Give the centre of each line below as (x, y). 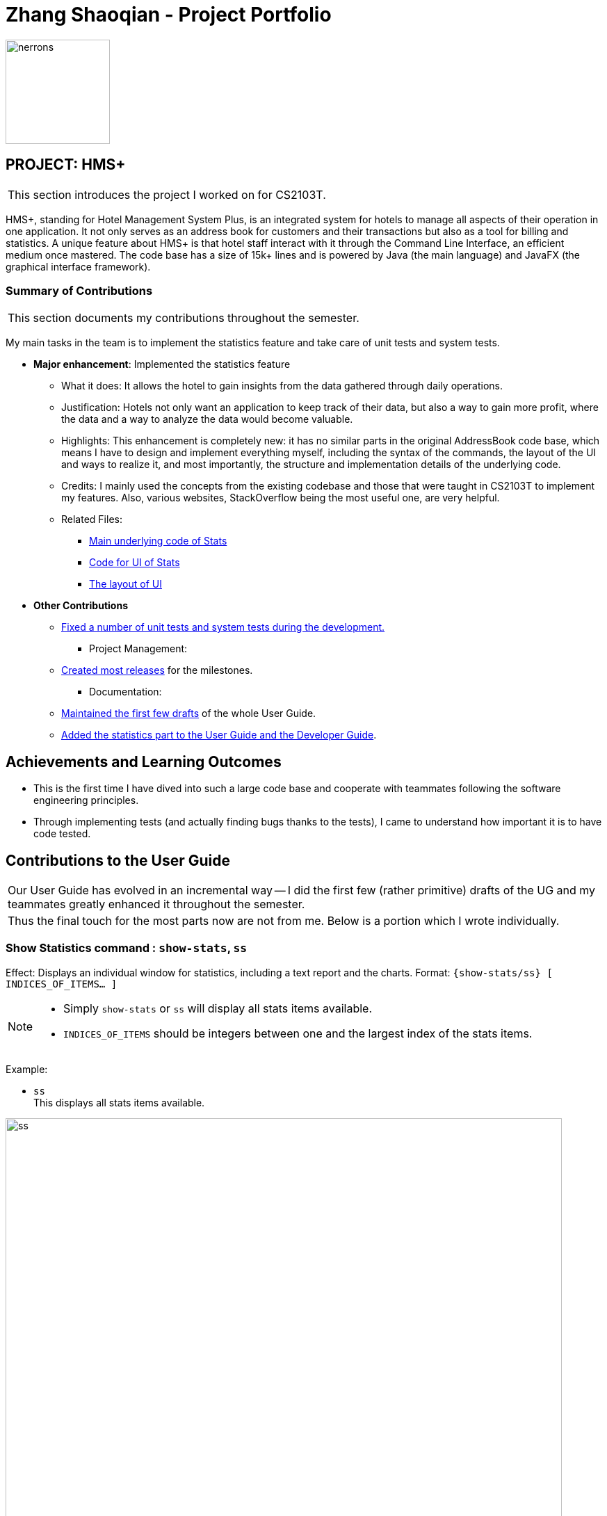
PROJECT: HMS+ (66, 165)
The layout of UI (126, 584)
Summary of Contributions (79, 290)
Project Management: (138, 649)
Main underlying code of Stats (158, 541)
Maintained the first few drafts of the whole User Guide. (189, 713)
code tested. (62, 834)
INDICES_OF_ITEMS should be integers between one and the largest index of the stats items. (298, 1033)
